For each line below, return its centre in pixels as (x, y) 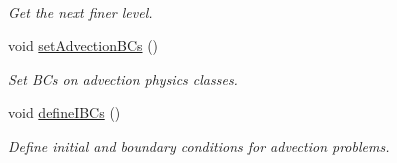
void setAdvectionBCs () (83, 45)
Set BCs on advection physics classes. (123, 78)
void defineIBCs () (64, 112)
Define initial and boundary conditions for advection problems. (199, 145)
